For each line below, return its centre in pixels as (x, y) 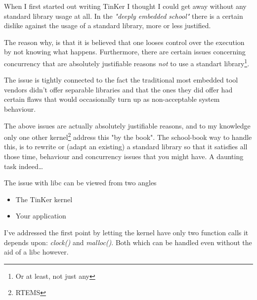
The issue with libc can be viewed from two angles (80, 183)
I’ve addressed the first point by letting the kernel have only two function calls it (126, 232)
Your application (41, 216)
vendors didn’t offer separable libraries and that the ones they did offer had (118, 89)
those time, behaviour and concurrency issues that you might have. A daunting (124, 156)
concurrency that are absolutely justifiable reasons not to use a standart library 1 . (127, 62)
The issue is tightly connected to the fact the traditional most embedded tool (121, 80)
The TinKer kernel (44, 199)
